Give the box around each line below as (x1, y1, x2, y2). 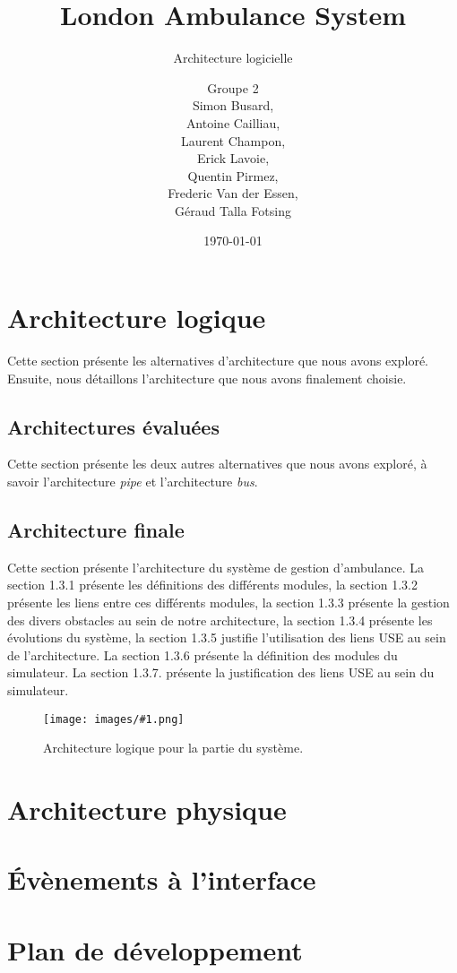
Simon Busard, (192, 96, 274, 115)
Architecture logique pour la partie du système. (43, 738, 304, 757)
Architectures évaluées (7, 412, 220, 440)
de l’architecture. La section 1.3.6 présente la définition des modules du (7, 645, 398, 664)
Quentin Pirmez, (187, 166, 279, 185)
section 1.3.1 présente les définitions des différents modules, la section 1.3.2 (7, 575, 418, 594)
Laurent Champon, (180, 131, 286, 150)
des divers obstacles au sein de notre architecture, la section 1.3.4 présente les (7, 610, 433, 629)
